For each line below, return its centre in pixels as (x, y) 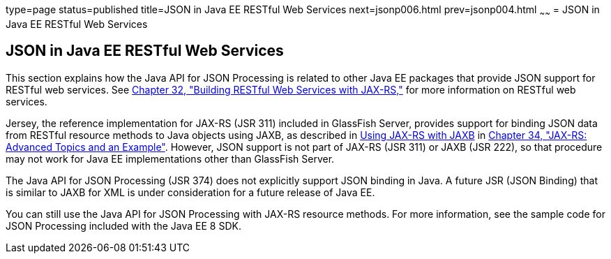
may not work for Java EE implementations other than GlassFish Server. (170, 158)
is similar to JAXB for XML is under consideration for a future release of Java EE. (190, 192)
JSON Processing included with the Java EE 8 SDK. (123, 225)
